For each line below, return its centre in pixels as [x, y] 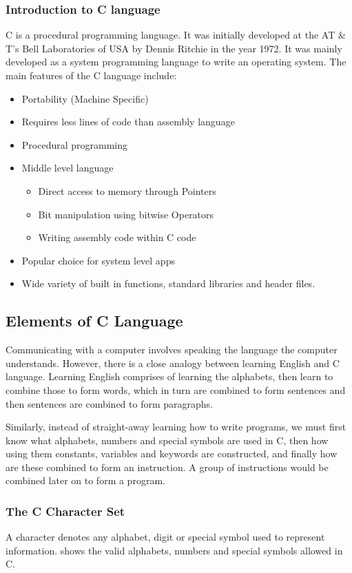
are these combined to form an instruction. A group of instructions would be [167, 467]
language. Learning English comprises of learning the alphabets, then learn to [169, 376]
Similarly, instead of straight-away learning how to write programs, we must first [176, 427]
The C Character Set [65, 511]
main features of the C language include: [91, 75]
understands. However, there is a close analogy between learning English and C [173, 363]
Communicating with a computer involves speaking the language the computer [172, 350]
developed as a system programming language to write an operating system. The [176, 62]
